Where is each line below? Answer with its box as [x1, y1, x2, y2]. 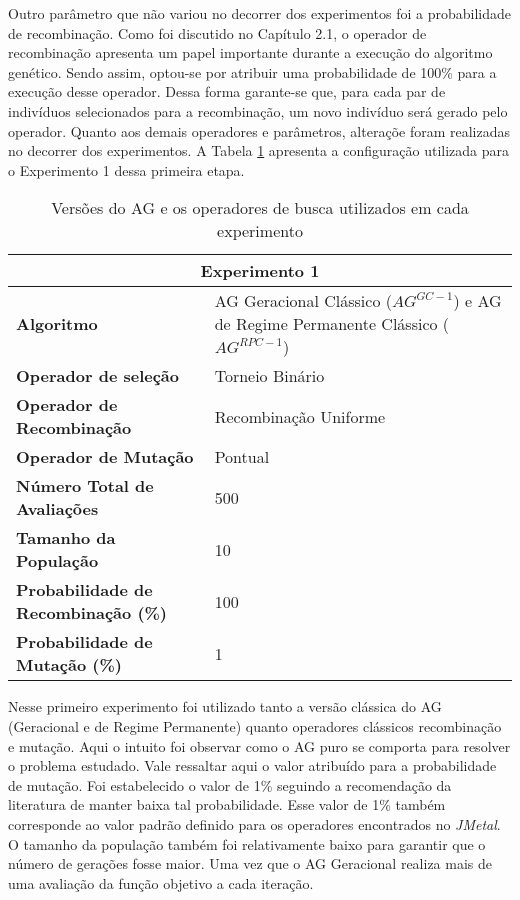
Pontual [214, 445, 270, 469]
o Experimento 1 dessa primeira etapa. [8, 159, 245, 180]
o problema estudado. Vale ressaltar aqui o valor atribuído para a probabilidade [8, 755, 497, 776]
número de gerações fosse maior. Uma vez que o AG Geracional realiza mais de [8, 853, 492, 874]
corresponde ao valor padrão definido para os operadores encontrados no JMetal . [8, 813, 501, 834]
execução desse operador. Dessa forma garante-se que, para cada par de [8, 81, 446, 102]
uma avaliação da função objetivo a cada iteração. [8, 872, 314, 893]
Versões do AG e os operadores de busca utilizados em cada [51, 196, 469, 220]
